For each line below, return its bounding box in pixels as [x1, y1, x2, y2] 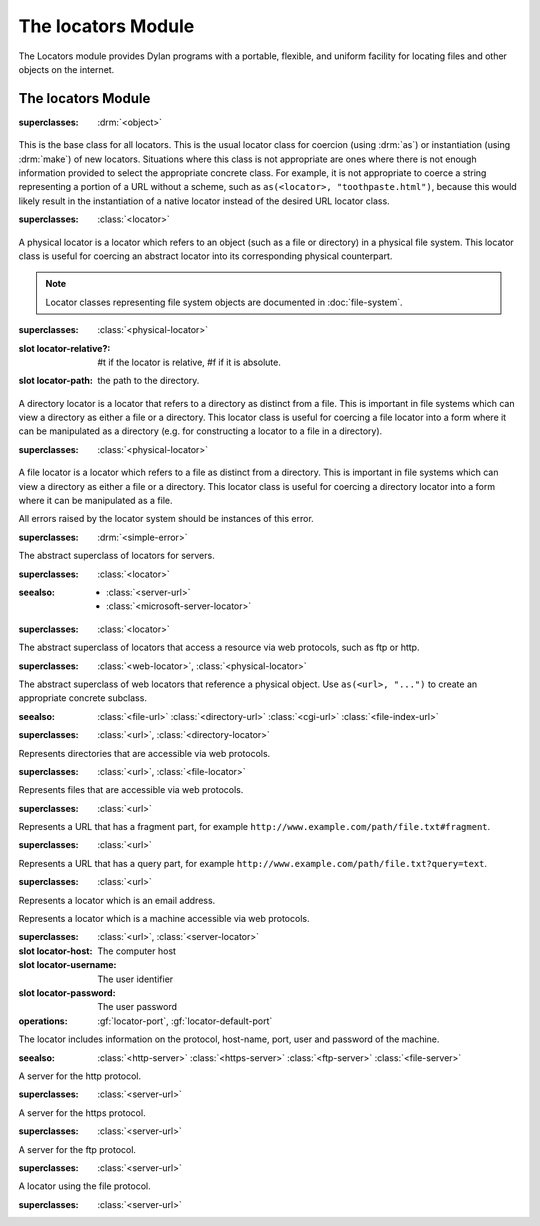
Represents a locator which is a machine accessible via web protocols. [18, 913, 310, 925]
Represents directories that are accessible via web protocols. [18, 747, 271, 759]
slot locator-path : [18, 375, 94, 387]
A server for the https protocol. [18, 1106, 146, 1119]
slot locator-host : [18, 945, 93, 957]
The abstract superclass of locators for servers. [18, 550, 215, 562]
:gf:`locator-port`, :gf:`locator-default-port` [97, 1015, 273, 1027]
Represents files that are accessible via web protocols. [18, 784, 244, 796]
